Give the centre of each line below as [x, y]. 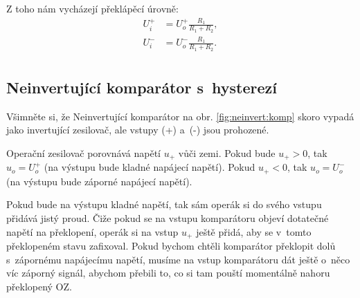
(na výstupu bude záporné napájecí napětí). [99, 181]
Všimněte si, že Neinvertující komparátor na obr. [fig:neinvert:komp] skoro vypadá [180, 116]
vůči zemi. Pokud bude [227, 152]
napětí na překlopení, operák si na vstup [92, 231]
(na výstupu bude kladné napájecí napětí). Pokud [150, 167]
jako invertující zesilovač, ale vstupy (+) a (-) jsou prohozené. [138, 130]
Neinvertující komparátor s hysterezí [142, 87]
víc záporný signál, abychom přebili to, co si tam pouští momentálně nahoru [168, 273]
